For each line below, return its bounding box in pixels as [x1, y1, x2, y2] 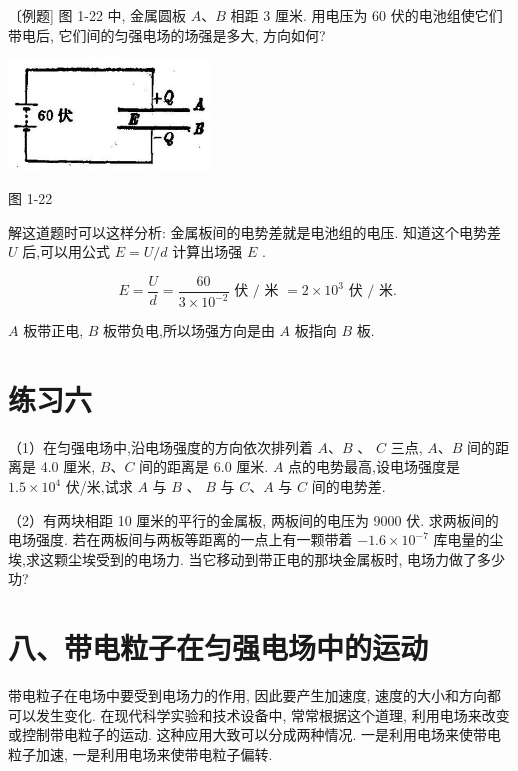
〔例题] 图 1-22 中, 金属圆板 [8, 5, 187, 25]
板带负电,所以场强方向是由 [103, 320, 275, 341]
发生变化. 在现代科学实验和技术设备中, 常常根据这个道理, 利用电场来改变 [35, 704, 510, 725]
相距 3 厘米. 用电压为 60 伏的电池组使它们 [230, 5, 503, 25]
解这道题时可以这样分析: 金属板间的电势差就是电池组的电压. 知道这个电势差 [8, 221, 502, 242]
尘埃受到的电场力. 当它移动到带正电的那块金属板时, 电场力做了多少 [67, 548, 505, 569]
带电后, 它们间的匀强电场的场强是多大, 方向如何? [8, 24, 326, 45]
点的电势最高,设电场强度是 [288, 456, 460, 477]
